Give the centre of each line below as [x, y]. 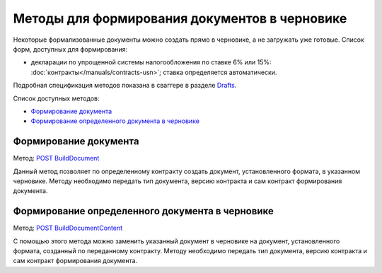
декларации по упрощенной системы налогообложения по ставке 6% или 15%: [151, 62]
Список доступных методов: [56, 98]
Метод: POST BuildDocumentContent [68, 228]
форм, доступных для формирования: [70, 49]
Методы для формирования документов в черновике [180, 18]
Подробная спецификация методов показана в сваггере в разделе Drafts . [125, 86]
